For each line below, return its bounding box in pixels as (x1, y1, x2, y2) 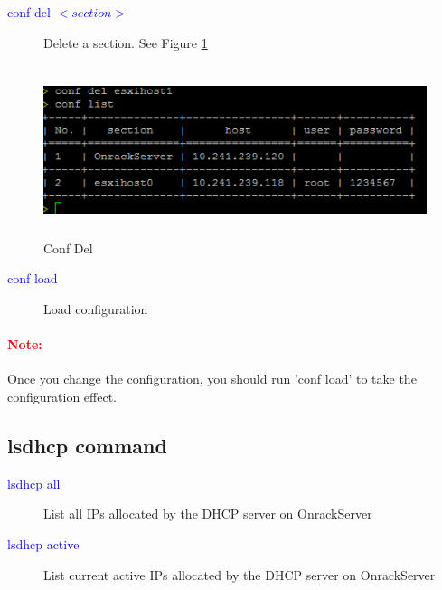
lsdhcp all (7, 473, 61, 492)
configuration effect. (7, 386, 117, 405)
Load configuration (43, 299, 148, 318)
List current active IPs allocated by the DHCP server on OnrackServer (43, 565, 436, 584)
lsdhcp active (7, 534, 80, 553)
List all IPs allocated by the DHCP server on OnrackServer (43, 504, 372, 523)
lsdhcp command (7, 431, 167, 459)
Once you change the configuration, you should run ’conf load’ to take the (7, 369, 417, 388)
